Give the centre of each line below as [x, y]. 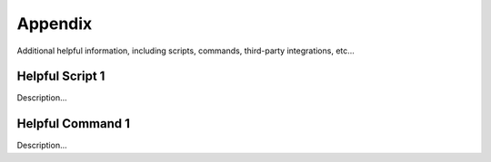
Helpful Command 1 [74, 124]
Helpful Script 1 [61, 76]
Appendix [55, 24]
